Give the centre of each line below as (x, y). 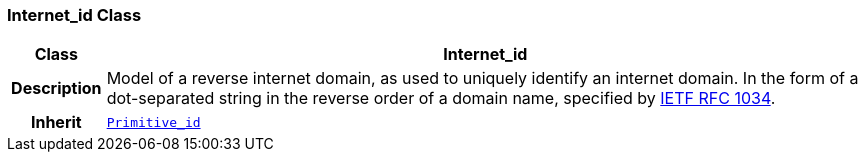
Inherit (56, 122)
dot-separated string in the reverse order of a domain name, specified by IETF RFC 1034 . (441, 98)
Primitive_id (153, 122)
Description (56, 88)
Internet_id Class (74, 15)
